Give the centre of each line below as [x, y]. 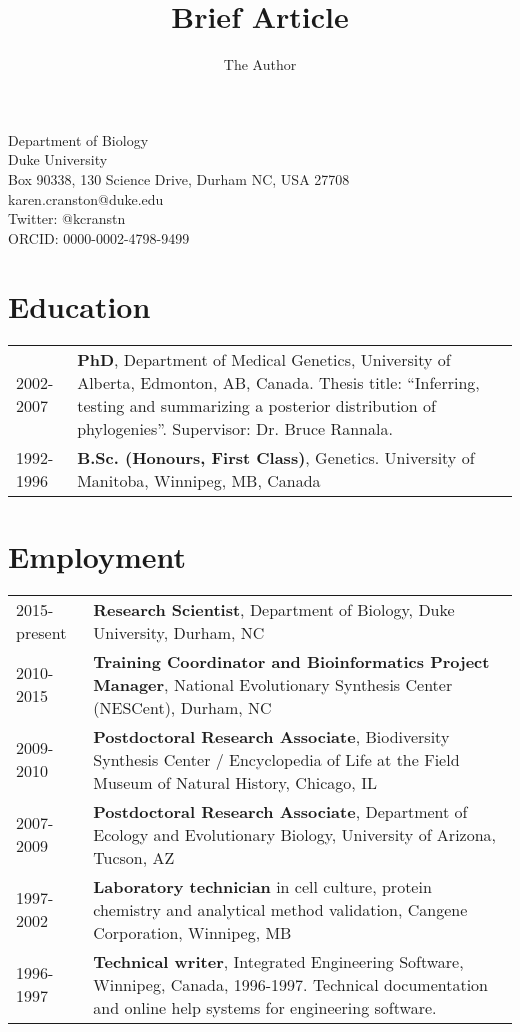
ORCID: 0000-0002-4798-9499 [99, 237]
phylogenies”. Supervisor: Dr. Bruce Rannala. [235, 429]
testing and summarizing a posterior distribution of [256, 406]
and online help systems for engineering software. [265, 1007]
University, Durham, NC [179, 632]
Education [79, 306]
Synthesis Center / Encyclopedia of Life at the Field [276, 759]
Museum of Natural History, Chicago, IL [235, 782]
